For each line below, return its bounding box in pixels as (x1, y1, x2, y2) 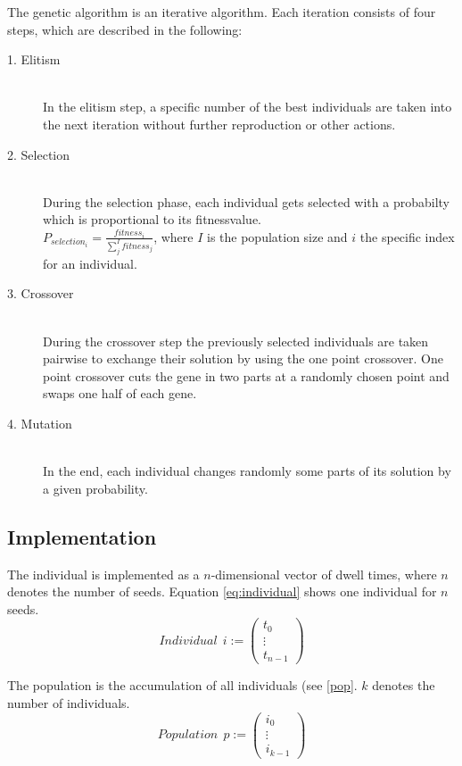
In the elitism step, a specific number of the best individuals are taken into (43, 97, 452, 116)
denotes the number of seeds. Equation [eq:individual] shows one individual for (7, 582, 437, 601)
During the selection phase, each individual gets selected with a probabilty (43, 192, 450, 211)
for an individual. (43, 254, 137, 272)
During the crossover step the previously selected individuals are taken (43, 331, 429, 350)
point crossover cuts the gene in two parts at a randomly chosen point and (43, 366, 450, 385)
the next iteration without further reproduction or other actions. (43, 114, 396, 133)
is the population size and (206, 227, 348, 246)
